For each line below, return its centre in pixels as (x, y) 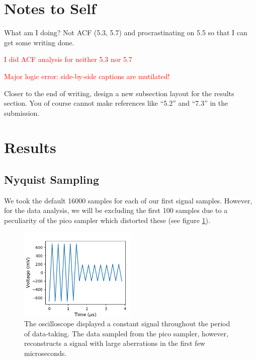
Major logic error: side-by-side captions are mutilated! (87, 76)
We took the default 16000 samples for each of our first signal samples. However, (128, 200)
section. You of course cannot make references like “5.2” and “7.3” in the (116, 103)
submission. (22, 113)
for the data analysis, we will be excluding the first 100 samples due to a (116, 210)
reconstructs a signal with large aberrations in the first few (115, 343)
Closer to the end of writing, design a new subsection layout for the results (119, 93)
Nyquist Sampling (52, 179)
